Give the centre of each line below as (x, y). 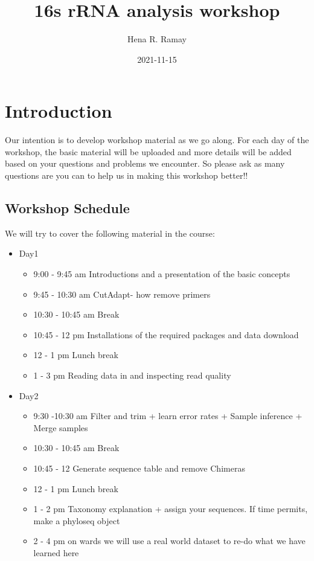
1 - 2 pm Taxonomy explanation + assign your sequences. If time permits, (171, 509)
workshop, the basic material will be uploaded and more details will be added (148, 151)
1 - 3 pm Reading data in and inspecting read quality (132, 375)
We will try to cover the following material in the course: (110, 233)
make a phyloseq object (77, 520)
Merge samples (61, 427)
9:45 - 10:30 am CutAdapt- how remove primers (122, 294)
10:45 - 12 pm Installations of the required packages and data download (166, 334)
